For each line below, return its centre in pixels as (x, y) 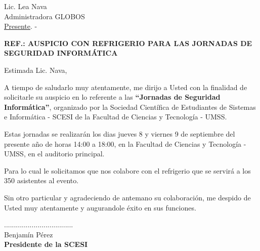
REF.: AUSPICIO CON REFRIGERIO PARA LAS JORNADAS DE (128, 43)
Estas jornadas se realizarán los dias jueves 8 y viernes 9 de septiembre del (120, 133)
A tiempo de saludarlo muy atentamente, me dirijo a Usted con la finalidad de (126, 87)
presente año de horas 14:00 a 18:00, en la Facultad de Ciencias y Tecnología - (125, 143)
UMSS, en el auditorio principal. (54, 154)
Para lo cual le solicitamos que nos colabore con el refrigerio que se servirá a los (127, 170)
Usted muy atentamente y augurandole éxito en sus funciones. (100, 207)
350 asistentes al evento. (41, 180)
